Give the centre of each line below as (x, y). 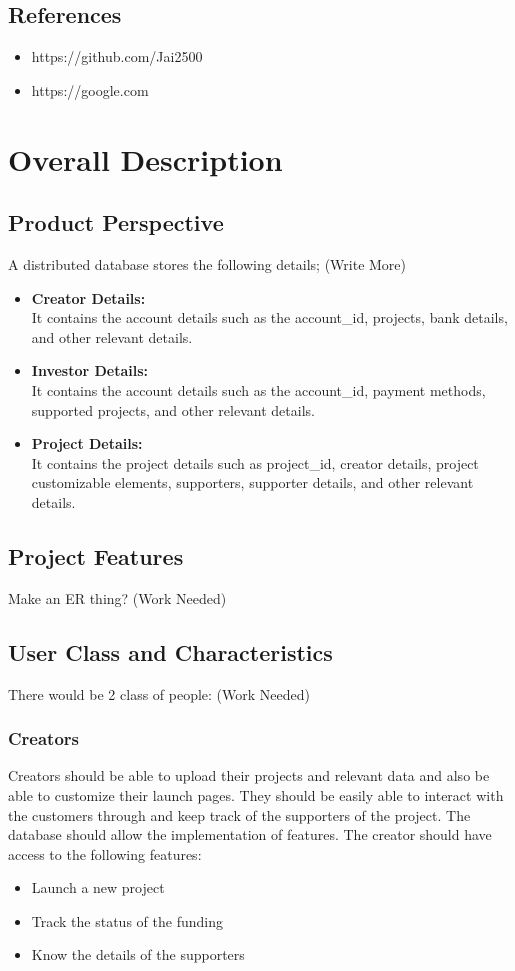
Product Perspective (116, 222)
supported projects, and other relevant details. (173, 409)
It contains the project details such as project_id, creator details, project (255, 462)
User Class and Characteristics (170, 651)
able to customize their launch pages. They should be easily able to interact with (256, 794)
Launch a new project (98, 887)
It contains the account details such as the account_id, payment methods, (258, 389)
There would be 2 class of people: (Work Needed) (159, 693)
